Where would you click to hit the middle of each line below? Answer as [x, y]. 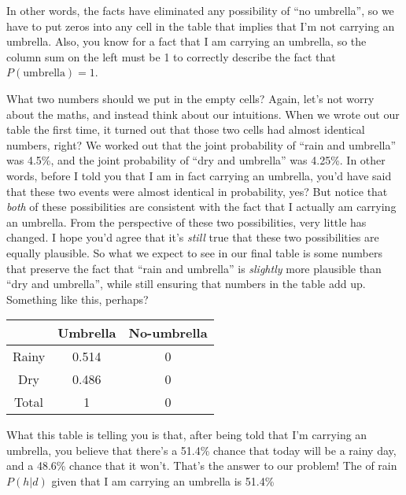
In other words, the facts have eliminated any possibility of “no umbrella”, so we [200, 10]
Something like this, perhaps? [78, 299]
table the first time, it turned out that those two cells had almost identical [186, 129]
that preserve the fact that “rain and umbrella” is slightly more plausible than [194, 268]
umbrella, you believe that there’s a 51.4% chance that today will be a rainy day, [201, 450]
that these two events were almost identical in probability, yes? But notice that [197, 191]
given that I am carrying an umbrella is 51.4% [163, 481]
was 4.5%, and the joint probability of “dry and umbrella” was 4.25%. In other [196, 160]
